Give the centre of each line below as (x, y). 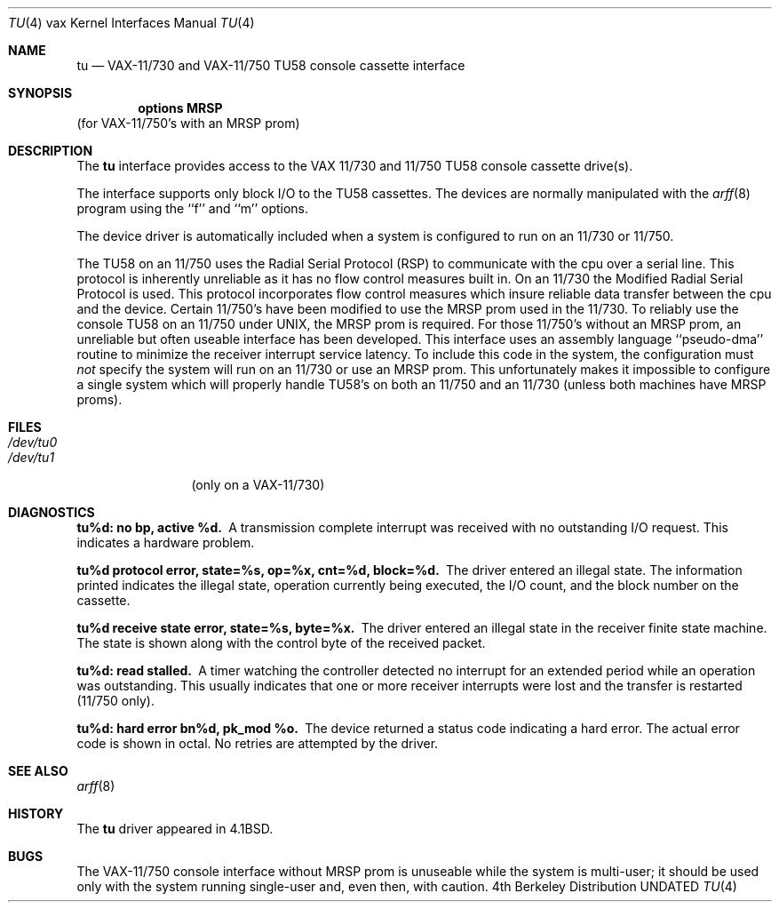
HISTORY (36, 813)
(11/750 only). (115, 701)
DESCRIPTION (51, 151)
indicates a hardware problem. (166, 542)
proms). (99, 399)
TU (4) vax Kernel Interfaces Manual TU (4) (131, 23)
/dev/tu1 (32, 457)
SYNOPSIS (40, 93)
